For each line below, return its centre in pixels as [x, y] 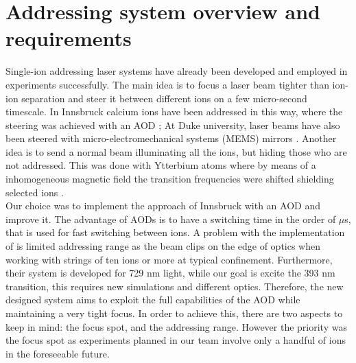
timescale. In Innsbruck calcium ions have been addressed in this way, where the [174, 112]
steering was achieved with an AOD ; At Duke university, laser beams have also [173, 125]
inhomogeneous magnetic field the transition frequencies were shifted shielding [170, 179]
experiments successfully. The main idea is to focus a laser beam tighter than [167, 84]
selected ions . [35, 192]
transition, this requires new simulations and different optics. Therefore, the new [175, 286]
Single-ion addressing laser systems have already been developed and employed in [177, 71]
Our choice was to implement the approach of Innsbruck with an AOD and [163, 206]
